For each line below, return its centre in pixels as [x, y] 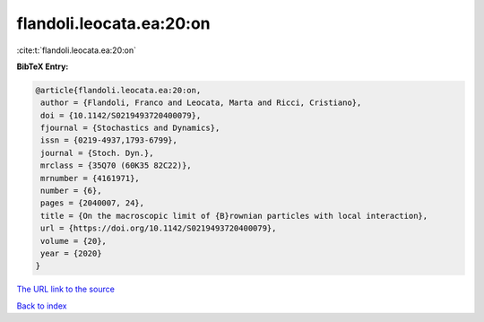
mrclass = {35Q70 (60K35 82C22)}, [116, 165]
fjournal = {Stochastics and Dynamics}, [130, 128]
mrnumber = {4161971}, [91, 178]
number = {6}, [71, 191]
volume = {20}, [74, 241]
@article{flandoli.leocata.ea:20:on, [118, 90]
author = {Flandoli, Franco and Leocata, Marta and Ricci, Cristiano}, [201, 103]
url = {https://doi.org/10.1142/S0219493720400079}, [159, 228]
